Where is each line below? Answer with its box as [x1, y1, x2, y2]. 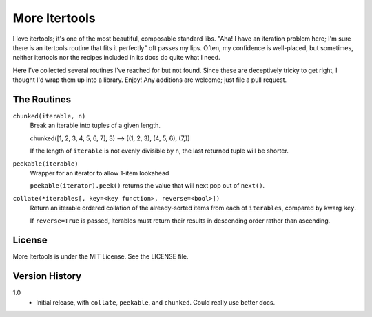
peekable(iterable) [12, 160, 79, 168]
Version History [12, 270, 82, 282]
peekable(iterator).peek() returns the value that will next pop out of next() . [30, 182, 265, 190]
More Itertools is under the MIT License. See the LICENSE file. [12, 252, 189, 261]
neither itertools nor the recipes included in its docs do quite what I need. [12, 54, 220, 62]
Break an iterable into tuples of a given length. [30, 121, 161, 130]
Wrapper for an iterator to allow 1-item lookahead [30, 168, 169, 177]
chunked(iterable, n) [12, 112, 86, 120]
